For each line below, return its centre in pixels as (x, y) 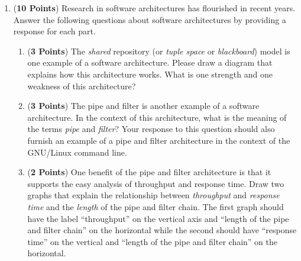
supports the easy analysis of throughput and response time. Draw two (156, 183)
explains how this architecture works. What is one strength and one (150, 74)
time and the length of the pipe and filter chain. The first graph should (156, 206)
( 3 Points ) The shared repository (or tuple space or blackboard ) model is (159, 51)
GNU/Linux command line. (77, 152)
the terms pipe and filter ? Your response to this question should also (151, 129)
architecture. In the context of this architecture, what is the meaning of (157, 117)
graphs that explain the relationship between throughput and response (153, 195)
